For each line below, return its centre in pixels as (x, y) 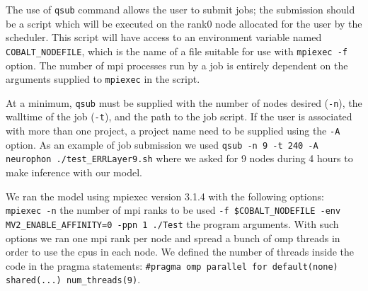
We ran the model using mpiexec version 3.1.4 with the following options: (165, 196)
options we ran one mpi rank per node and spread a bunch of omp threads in (173, 238)
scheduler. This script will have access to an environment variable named (164, 37)
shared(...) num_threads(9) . (73, 279)
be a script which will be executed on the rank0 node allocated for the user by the (184, 23)
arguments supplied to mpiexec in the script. (103, 79)
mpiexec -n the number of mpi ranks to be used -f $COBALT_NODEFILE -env (173, 210)
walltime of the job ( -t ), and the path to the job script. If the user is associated (179, 116)
